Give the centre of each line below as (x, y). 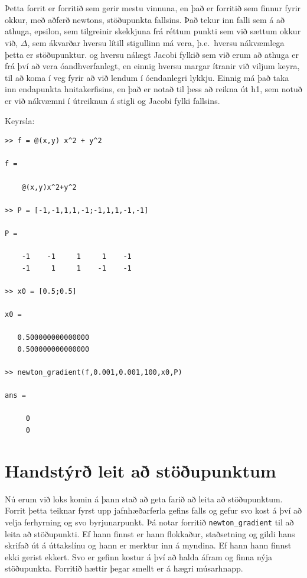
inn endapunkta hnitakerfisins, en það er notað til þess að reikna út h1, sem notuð (153, 89)
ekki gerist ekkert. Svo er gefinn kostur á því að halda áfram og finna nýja (139, 556)
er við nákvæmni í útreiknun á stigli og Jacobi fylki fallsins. (112, 100)
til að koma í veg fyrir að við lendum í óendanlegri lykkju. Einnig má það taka (147, 77)
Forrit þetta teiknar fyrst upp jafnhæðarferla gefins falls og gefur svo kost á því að (153, 510)
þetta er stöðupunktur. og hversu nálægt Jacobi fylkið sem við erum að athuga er (152, 54)
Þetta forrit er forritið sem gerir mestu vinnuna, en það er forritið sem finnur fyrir (153, 8)
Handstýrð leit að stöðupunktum (141, 470)
